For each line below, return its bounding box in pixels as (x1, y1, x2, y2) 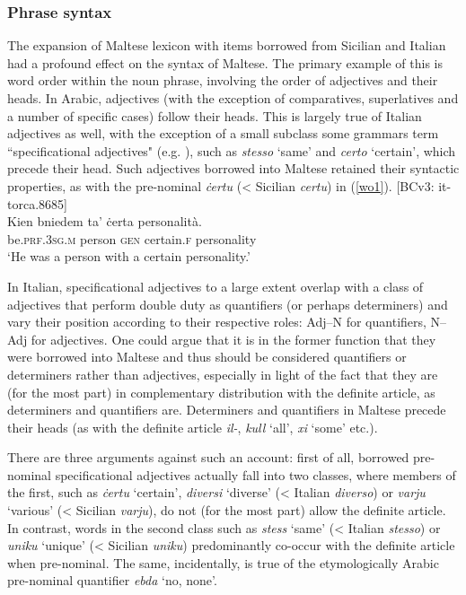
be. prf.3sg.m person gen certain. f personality (7, 229, 257, 248)
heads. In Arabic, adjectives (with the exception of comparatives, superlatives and (7, 89, 459, 107)
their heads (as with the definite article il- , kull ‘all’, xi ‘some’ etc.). (7, 417, 378, 436)
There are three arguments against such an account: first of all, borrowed (7, 448, 409, 467)
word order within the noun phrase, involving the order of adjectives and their (7, 71, 438, 90)
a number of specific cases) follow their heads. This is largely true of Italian (7, 106, 422, 125)
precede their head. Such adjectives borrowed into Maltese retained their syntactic (7, 159, 460, 178)
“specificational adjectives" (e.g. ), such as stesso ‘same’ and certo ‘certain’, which (7, 141, 456, 160)
